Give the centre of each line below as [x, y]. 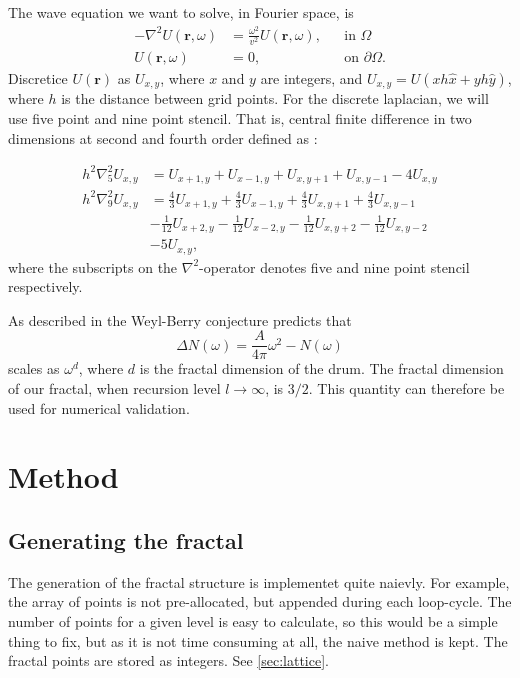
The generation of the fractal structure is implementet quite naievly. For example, [259, 581]
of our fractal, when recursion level [114, 388]
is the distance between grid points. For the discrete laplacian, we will [275, 98]
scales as [34, 368]
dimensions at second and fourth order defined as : [163, 137]
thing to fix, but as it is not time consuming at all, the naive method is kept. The [258, 640]
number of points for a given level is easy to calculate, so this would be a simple [253, 620]
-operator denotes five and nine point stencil [334, 266]
